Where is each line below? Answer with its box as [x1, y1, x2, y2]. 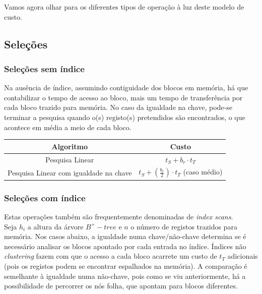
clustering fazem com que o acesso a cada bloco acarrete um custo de [4, 251, 217, 261]
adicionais [227, 251, 258, 261]
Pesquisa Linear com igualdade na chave [8, 167, 132, 178]
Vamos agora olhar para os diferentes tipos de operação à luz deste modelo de [4, 2, 244, 12]
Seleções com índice [4, 191, 86, 204]
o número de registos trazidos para [130, 221, 237, 231]
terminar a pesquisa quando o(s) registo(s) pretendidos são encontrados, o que [4, 111, 245, 122]
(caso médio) [183, 166, 223, 177]
